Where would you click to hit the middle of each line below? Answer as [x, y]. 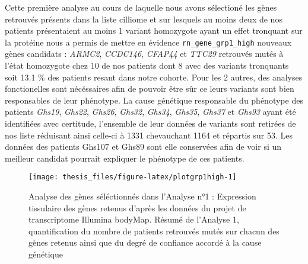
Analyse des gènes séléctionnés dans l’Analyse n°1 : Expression [142, 196]
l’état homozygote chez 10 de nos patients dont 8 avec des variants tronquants [147, 65]
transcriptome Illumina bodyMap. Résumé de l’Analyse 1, [134, 219]
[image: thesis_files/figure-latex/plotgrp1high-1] [133, 177]
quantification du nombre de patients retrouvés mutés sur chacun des [154, 231]
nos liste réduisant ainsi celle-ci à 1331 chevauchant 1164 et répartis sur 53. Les [149, 135]
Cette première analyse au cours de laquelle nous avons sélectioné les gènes [141, 7]
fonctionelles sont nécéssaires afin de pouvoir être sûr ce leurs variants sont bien [150, 88]
